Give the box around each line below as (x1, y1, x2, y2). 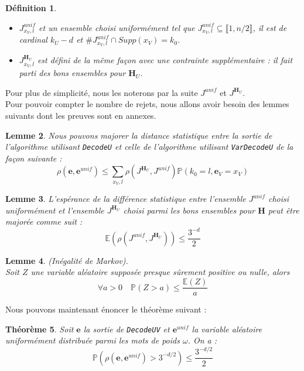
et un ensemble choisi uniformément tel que (39, 21, 195, 33)
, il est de (252, 21, 287, 33)
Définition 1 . (5, 2, 57, 13)
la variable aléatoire (192, 322, 262, 335)
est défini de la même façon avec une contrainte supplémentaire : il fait (37, 54, 293, 66)
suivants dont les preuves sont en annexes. (5, 109, 156, 121)
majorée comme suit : (5, 215, 83, 228)
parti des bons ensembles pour (19, 67, 126, 79)
